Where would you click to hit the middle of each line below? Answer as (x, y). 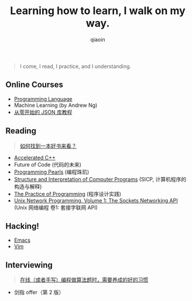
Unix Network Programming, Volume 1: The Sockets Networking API (96, 200)
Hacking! (22, 226)
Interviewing (29, 265)
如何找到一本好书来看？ (48, 146)
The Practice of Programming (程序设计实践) (67, 194)
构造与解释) (28, 187)
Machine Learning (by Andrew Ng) (56, 105)
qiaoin (98, 39)
